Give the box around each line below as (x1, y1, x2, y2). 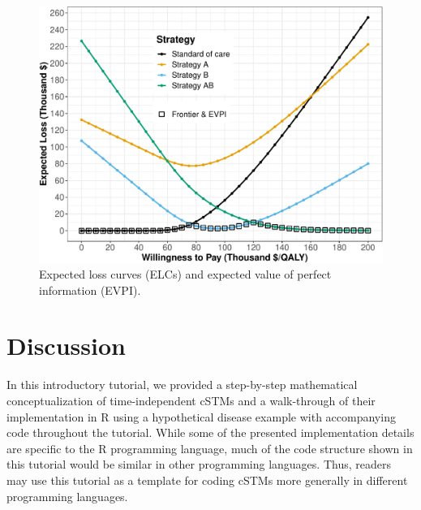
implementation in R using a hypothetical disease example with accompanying (6, 408, 396, 425)
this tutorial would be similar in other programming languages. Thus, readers (6, 456, 391, 473)
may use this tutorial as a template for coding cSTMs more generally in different (6, 471, 408, 488)
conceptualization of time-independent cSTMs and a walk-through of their (6, 392, 376, 409)
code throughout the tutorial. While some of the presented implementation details (6, 424, 415, 441)
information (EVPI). (39, 281, 141, 298)
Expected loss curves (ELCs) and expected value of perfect (39, 266, 332, 283)
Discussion (6, 329, 126, 362)
